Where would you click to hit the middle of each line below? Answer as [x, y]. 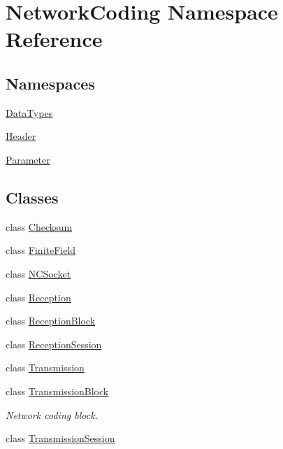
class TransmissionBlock [57, 391]
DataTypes [29, 112]
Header [21, 136]
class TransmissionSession [60, 438]
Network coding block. [52, 414]
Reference [54, 39]
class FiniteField [41, 250]
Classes [32, 197]
